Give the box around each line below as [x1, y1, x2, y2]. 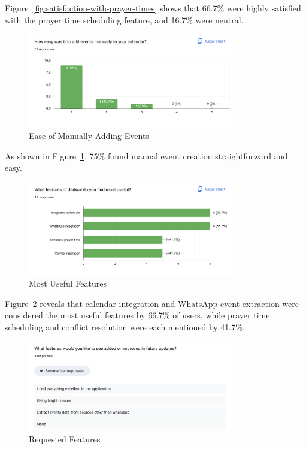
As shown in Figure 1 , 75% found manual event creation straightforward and [5, 149, 288, 162]
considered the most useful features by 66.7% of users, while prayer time [5, 309, 270, 321]
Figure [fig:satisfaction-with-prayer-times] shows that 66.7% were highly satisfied [5, 2, 301, 14]
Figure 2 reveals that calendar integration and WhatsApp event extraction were [5, 297, 299, 309]
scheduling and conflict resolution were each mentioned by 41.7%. [5, 320, 245, 333]
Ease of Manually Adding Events [29, 129, 149, 142]
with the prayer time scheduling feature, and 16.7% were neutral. [5, 13, 244, 26]
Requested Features [29, 432, 101, 445]
